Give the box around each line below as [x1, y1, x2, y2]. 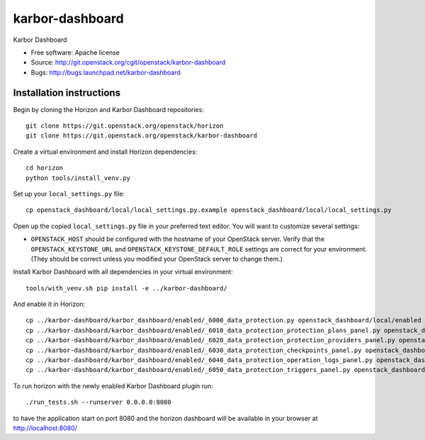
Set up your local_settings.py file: [13, 189, 125, 198]
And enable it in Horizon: [13, 300, 86, 308]
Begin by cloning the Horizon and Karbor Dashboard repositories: [13, 105, 205, 113]
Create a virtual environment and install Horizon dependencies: [13, 147, 198, 156]
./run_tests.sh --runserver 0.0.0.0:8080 [25, 398, 171, 407]
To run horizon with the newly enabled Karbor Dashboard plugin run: [13, 381, 214, 390]
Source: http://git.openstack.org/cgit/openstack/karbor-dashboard [30, 58, 226, 67]
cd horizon [25, 164, 64, 172]
